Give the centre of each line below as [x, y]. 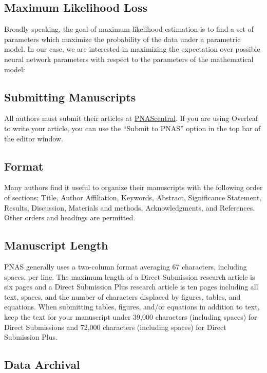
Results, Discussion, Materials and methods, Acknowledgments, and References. [130, 207]
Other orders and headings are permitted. [70, 217]
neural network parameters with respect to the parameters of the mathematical [129, 59]
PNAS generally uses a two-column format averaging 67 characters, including [126, 266]
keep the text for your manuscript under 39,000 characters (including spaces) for [131, 316]
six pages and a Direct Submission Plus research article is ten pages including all [131, 287]
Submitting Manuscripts [70, 97]
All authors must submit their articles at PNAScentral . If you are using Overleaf [131, 118]
